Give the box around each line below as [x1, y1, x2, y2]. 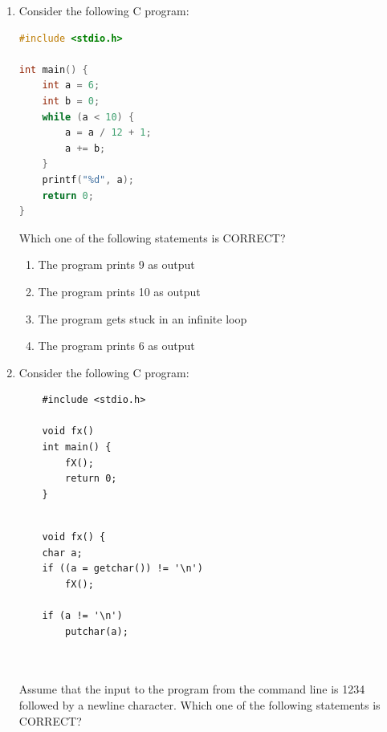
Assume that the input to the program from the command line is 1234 [18, 681, 365, 697]
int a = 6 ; [42, 79, 100, 91]
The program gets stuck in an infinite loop [38, 310, 247, 327]
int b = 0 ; [42, 95, 100, 107]
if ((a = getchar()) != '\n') [42, 563, 203, 575]
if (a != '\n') [42, 610, 123, 621]
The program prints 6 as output [38, 337, 195, 354]
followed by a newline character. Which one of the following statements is [18, 696, 381, 713]
